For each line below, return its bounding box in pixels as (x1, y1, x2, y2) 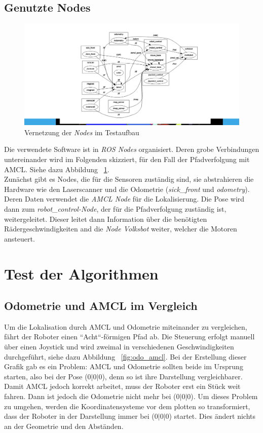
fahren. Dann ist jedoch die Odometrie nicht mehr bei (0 (4, 391, 180, 402)
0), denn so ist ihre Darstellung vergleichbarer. (98, 371, 243, 381)
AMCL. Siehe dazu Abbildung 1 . (4, 164, 109, 174)
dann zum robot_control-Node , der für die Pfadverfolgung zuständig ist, (4, 203, 227, 214)
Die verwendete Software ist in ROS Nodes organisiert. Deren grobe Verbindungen (4, 144, 259, 154)
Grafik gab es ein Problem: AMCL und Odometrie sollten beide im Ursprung (4, 361, 243, 372)
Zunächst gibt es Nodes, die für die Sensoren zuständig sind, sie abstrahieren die (4, 174, 254, 184)
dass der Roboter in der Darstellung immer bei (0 (4, 411, 158, 421)
